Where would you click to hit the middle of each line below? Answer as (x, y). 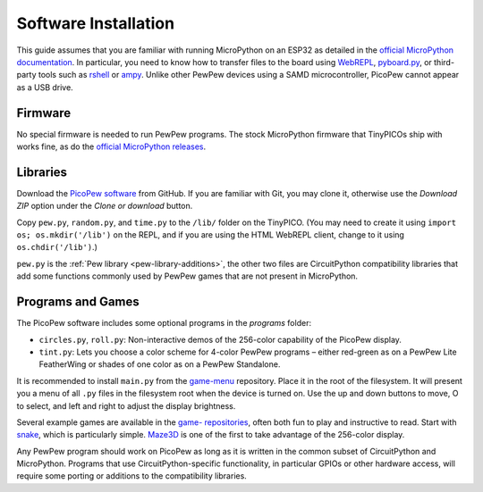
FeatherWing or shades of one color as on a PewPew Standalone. (160, 364)
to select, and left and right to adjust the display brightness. (126, 405)
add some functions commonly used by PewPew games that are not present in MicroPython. (187, 276)
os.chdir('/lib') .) (57, 247)
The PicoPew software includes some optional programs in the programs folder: (164, 323)
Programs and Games (78, 302)
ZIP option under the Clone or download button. (105, 206)
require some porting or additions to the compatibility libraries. (132, 476)
